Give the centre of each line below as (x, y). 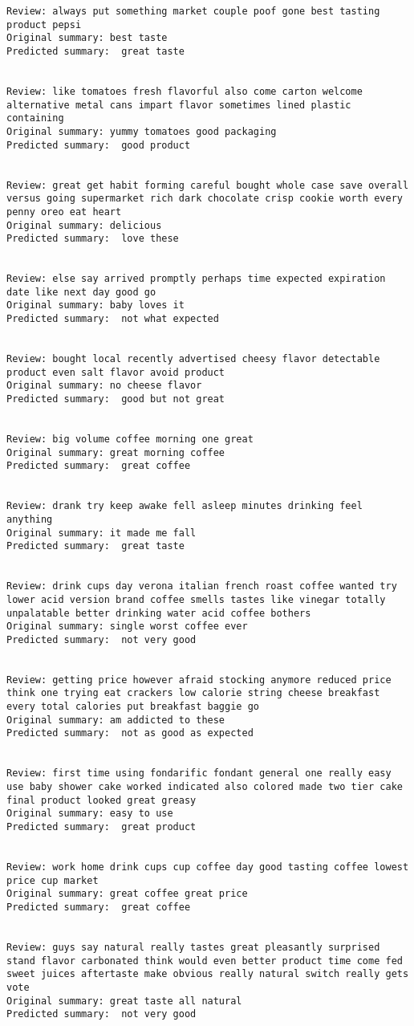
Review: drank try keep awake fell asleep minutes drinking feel (185, 506)
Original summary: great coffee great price (127, 894)
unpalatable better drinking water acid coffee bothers (159, 613)
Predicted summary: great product (101, 827)
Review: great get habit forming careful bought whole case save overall (208, 185)
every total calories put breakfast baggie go (133, 707)
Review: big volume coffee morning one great (130, 439)
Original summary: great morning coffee (116, 452)
